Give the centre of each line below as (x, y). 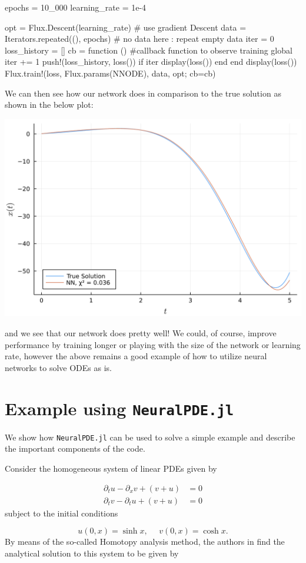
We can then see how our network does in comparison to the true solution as (143, 93)
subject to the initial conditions (61, 513)
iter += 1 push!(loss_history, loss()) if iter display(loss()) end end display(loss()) (151, 62)
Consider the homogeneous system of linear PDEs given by (111, 468)
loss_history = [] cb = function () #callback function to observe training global (149, 50)
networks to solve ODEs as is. (58, 367)
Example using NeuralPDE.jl (119, 408)
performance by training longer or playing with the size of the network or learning (153, 344)
